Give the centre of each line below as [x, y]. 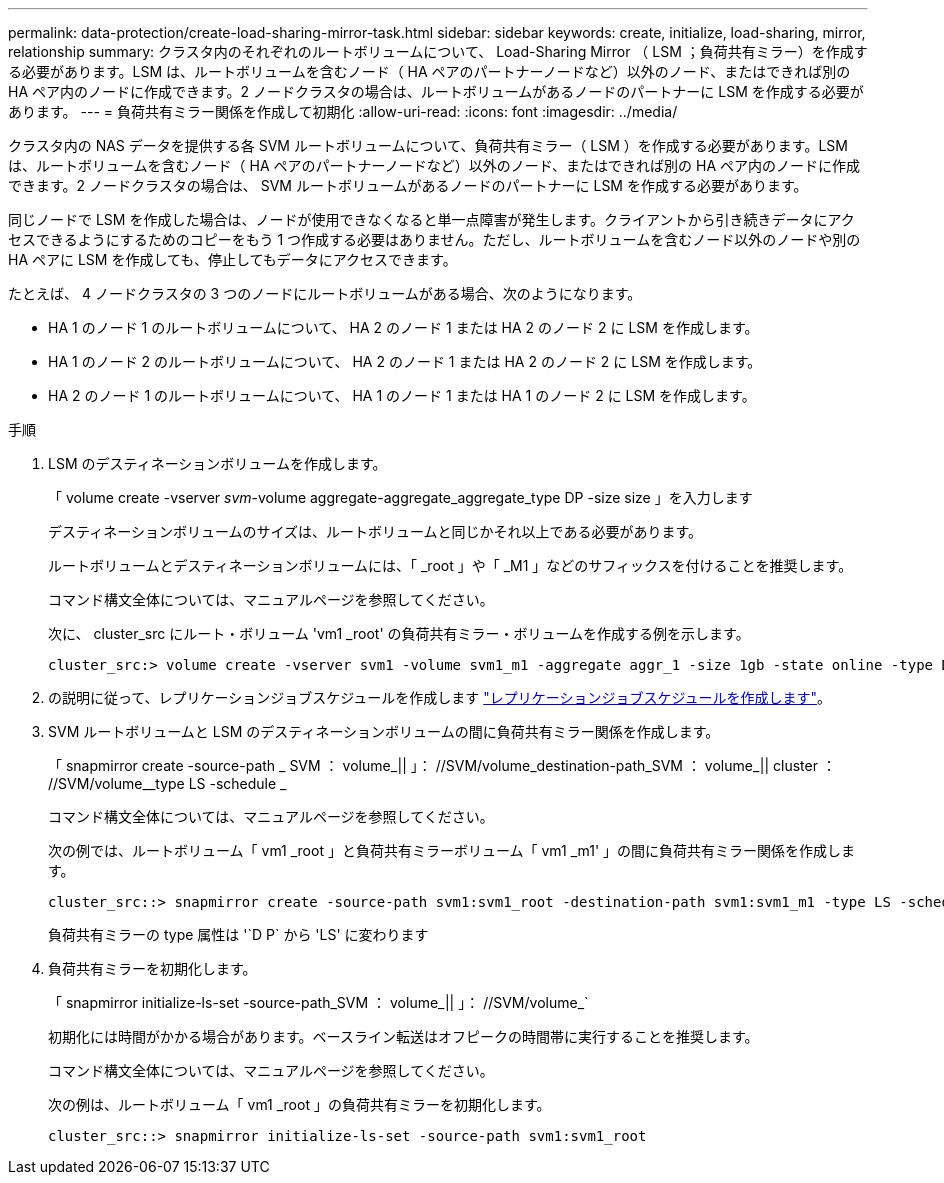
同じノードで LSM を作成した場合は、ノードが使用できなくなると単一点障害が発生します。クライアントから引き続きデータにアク [431, 219]
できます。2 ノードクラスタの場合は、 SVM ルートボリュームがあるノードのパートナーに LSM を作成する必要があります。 [408, 185]
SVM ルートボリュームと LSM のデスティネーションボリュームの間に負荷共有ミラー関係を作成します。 [384, 731]
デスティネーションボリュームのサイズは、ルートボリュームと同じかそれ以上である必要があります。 [375, 531]
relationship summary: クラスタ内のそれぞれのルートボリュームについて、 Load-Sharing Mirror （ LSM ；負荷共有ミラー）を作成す [438, 51]
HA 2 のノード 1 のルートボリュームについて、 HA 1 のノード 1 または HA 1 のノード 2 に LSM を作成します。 [402, 395]
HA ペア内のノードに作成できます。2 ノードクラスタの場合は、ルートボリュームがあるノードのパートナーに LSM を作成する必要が [436, 91]
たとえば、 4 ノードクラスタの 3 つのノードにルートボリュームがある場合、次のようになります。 [325, 293]
